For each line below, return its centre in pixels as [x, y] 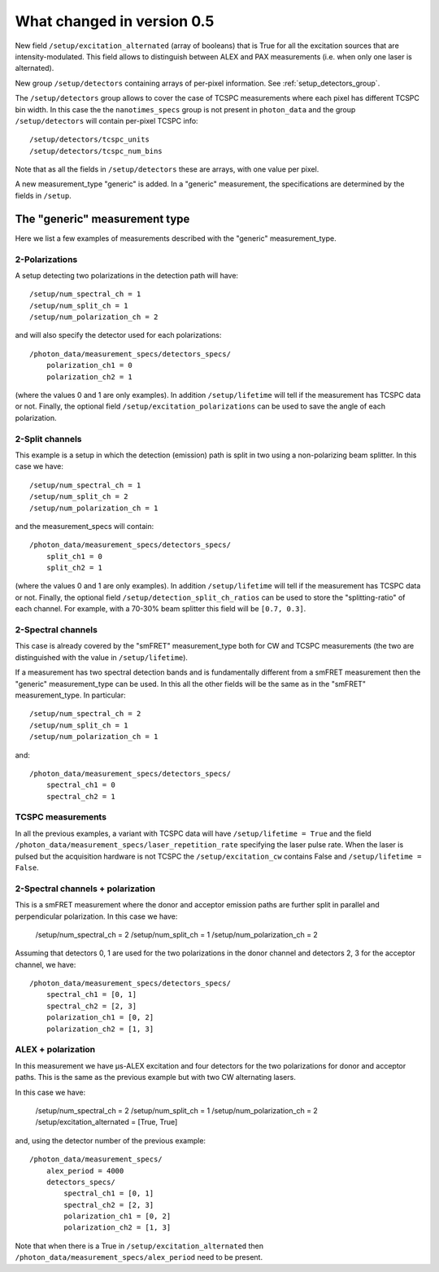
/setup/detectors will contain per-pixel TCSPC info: [106, 120]
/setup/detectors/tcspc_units [90, 140]
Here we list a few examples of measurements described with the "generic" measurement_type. [176, 238]
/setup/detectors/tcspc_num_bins [96, 151]
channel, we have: [46, 964]
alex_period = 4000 [85, 1171]
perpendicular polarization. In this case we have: [96, 916]
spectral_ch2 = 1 [80, 796]
